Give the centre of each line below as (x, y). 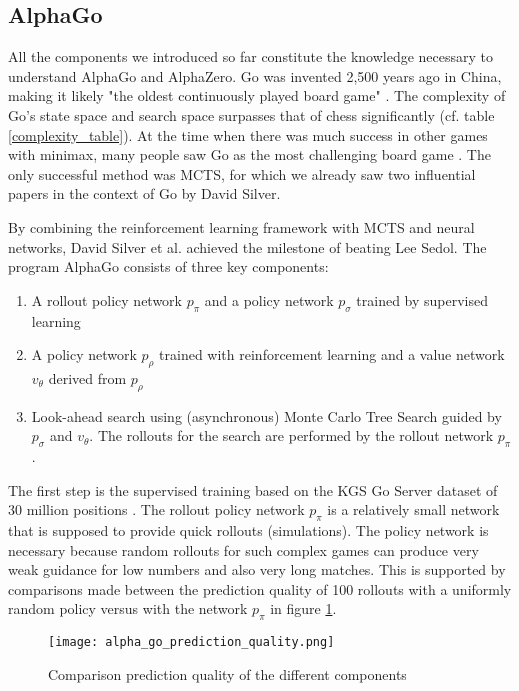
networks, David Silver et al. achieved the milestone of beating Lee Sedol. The (247, 246)
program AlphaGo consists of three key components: (168, 266)
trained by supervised (422, 299)
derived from (87, 377)
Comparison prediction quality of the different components (227, 673)
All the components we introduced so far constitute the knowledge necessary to (251, 56)
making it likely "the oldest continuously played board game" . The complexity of (257, 95)
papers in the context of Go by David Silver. (144, 193)
